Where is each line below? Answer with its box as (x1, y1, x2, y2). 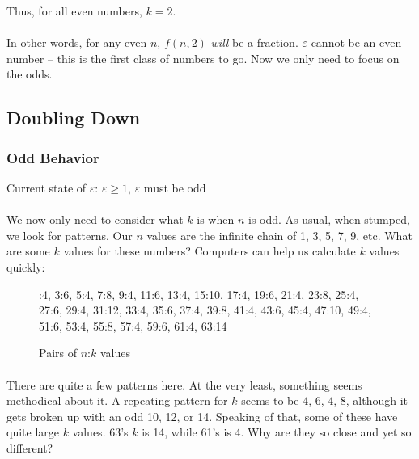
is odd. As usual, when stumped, (248, 211, 410, 228)
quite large (6, 423, 59, 440)
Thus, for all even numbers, (6, 2, 142, 19)
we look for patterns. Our (6, 226, 133, 243)
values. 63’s (72, 423, 129, 440)
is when (197, 211, 235, 228)
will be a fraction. (210, 34, 298, 51)
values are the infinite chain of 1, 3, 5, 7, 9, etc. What (146, 226, 413, 243)
